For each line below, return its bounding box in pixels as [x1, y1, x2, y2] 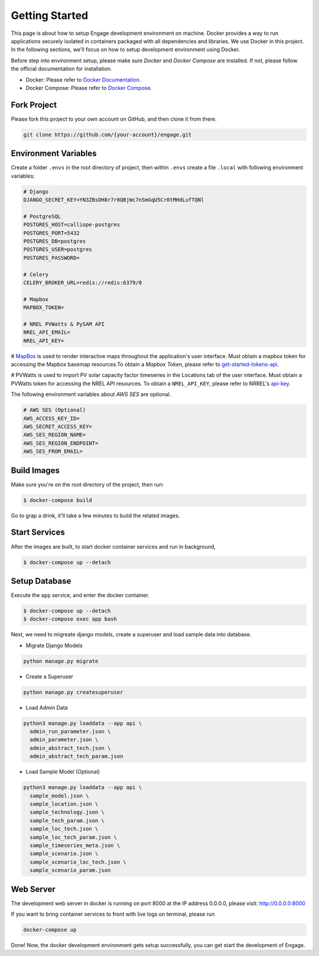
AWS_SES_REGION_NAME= [23, 432, 86, 438]
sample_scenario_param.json [30, 867, 111, 874]
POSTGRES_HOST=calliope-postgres [23, 221, 121, 228]
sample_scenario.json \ [30, 850, 99, 857]
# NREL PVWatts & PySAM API [23, 320, 105, 327]
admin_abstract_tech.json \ [30, 745, 111, 751]
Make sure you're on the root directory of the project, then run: [11, 481, 164, 488]
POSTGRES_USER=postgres [23, 246, 93, 253]
